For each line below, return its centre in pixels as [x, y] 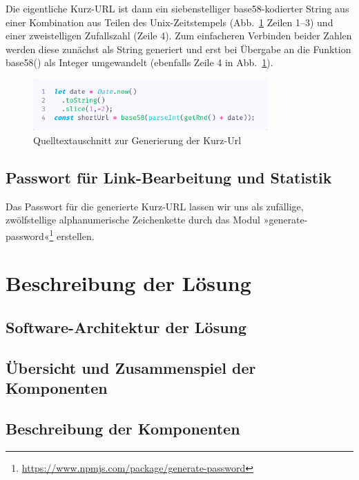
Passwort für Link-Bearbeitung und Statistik [169, 177]
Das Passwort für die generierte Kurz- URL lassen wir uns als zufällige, [155, 206]
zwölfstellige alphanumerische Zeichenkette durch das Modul [133, 220]
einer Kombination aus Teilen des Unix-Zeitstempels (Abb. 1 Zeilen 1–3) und [169, 22]
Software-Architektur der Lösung [126, 327]
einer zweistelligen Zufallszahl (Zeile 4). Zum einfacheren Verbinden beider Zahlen [179, 36]
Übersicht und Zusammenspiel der [131, 367]
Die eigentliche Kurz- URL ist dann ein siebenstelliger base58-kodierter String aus [177, 8]
